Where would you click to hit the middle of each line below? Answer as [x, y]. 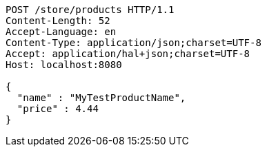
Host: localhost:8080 [64, 65]
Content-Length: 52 [58, 21]
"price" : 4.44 [58, 109]
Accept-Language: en [61, 32]
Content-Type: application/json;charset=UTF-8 [133, 43]
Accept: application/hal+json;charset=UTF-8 [128, 54]
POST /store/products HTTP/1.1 [90, 10]
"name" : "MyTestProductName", [101, 98]
